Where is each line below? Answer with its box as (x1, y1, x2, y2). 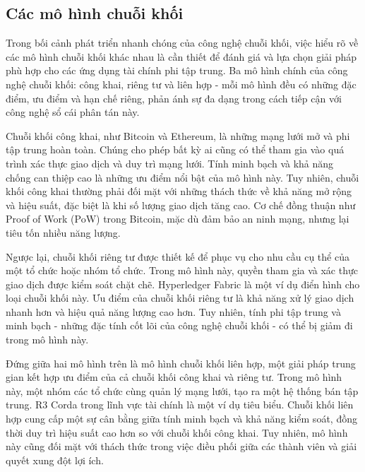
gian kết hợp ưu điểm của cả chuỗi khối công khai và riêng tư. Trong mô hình (6, 370, 342, 384)
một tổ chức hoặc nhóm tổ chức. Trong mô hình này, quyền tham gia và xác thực (6, 263, 358, 278)
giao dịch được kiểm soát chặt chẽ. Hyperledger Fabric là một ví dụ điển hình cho (6, 276, 360, 291)
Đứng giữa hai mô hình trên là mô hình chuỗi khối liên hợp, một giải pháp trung (6, 355, 356, 370)
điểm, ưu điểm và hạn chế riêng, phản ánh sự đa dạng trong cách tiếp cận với (6, 90, 342, 105)
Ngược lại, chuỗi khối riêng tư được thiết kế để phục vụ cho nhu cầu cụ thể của (6, 249, 349, 264)
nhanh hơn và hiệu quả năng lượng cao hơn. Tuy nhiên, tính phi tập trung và (6, 304, 341, 319)
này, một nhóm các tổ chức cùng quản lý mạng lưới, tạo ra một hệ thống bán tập (6, 383, 359, 398)
